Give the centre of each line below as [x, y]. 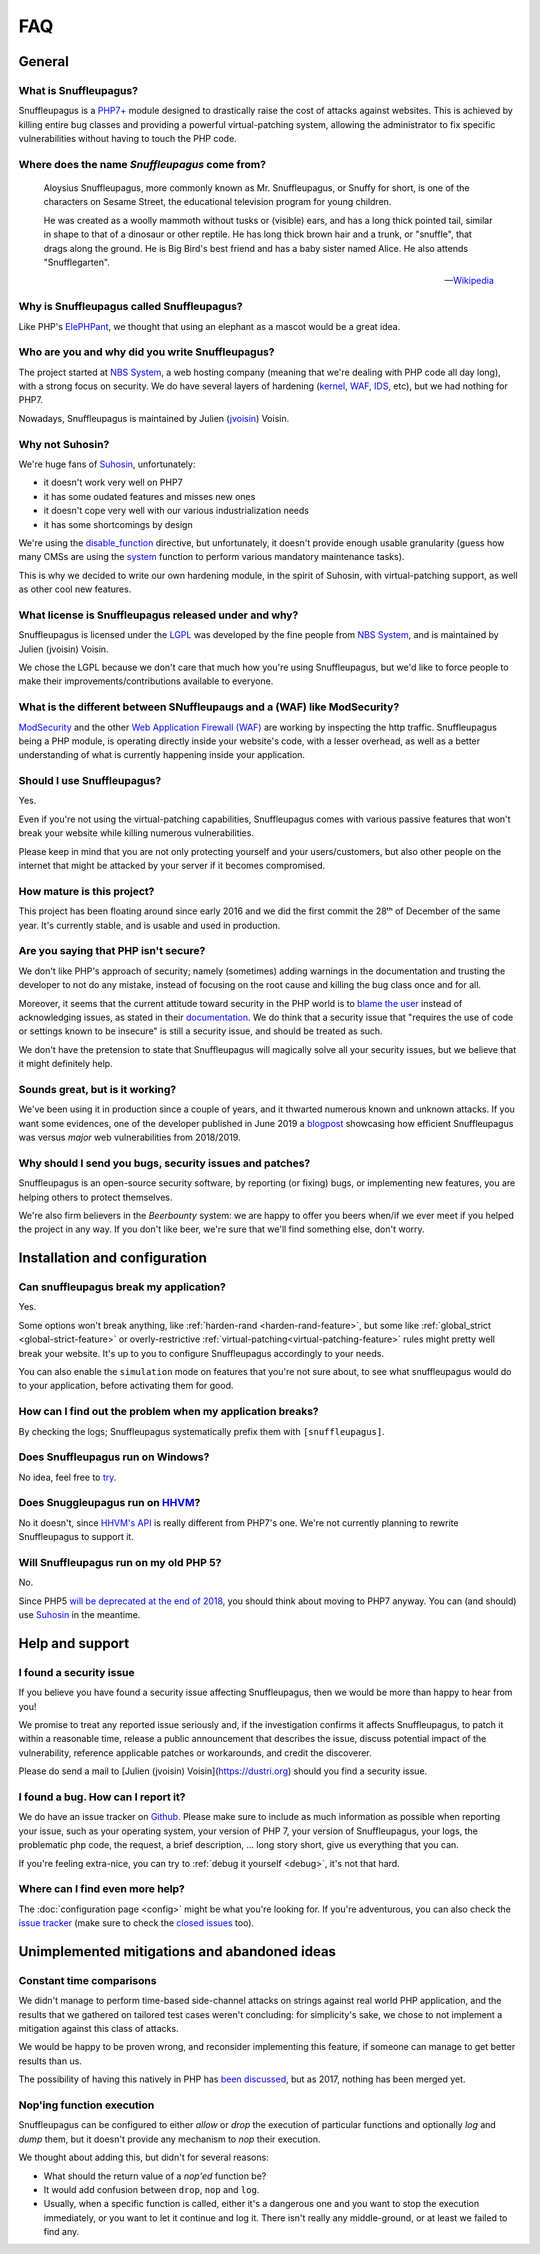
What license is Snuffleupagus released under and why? [158, 615]
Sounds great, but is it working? [97, 1089]
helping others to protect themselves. [95, 1197]
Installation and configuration [112, 1258]
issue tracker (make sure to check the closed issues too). [136, 1923]
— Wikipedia [469, 281]
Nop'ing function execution [86, 2105]
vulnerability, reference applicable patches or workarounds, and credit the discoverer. [195, 1752]
